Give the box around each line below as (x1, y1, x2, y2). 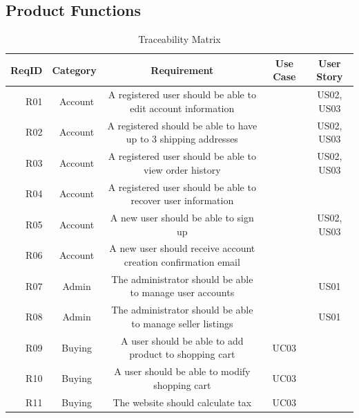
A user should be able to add (121, 333, 244, 347)
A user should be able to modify (114, 364, 251, 379)
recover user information (130, 193, 234, 208)
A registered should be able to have (107, 118, 258, 132)
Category (52, 62, 97, 77)
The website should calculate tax (113, 394, 252, 409)
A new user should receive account (109, 241, 255, 255)
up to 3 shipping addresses (126, 131, 238, 146)
